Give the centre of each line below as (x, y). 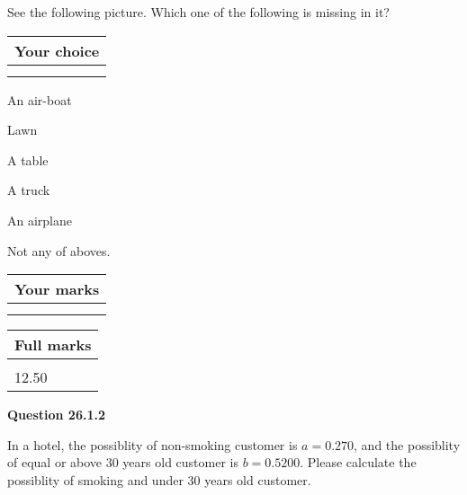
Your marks (57, 289)
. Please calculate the (358, 462)
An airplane (40, 220)
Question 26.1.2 (56, 415)
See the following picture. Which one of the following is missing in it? (198, 12)
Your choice (57, 50)
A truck (29, 190)
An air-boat (40, 99)
